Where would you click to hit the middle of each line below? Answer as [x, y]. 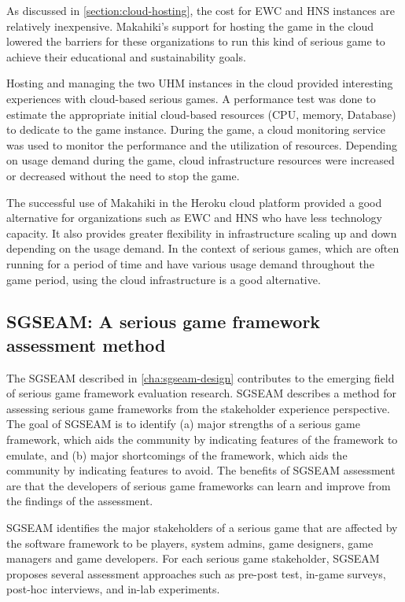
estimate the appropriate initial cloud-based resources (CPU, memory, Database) [201, 114]
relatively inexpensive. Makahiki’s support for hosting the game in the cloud [190, 26]
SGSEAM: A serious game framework [164, 321]
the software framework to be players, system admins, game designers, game [190, 543]
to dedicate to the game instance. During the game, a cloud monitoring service [196, 129]
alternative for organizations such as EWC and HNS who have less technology [194, 218]
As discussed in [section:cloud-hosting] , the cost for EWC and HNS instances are [201, 10]
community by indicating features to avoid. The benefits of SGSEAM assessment [201, 470]
